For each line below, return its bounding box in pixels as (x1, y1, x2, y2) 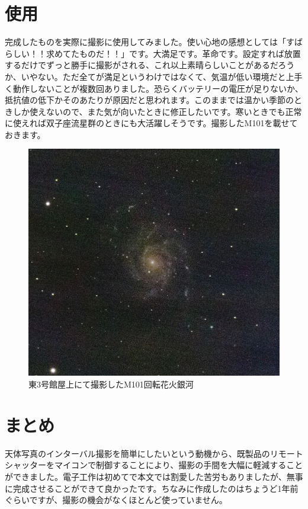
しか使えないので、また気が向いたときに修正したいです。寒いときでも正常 (12, 105, 302, 117)
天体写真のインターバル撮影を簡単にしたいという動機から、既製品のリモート (5, 447, 303, 459)
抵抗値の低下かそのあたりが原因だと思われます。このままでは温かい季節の (5, 94, 294, 106)
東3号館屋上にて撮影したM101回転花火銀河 (28, 378, 194, 390)
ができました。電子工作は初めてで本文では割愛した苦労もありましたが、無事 (5, 470, 303, 482)
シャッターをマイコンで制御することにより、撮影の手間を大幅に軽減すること (5, 459, 303, 471)
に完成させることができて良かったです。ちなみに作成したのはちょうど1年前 (5, 482, 299, 494)
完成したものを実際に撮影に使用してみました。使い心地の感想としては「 (5, 36, 286, 48)
